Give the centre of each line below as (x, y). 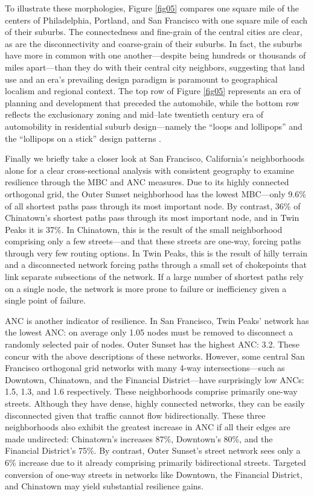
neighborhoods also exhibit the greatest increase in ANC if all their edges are (148, 427)
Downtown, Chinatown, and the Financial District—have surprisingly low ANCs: (155, 379)
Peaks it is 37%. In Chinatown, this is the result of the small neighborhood (144, 229)
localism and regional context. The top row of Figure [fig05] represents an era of (153, 91)
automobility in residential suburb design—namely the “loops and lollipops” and (154, 126)
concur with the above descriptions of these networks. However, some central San (155, 356)
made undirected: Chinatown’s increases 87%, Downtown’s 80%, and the (139, 438)
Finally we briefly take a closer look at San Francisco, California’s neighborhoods (155, 158)
